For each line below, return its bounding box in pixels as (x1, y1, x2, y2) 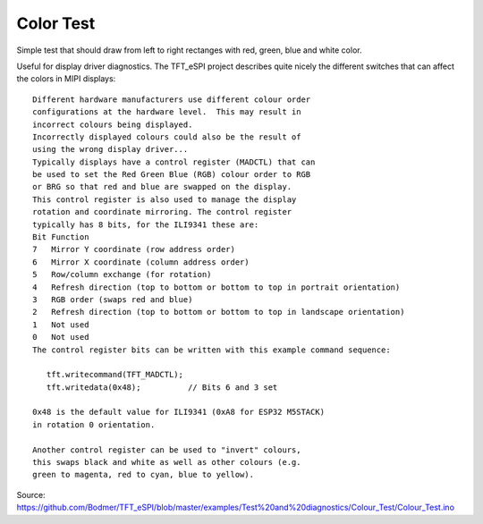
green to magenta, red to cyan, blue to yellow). (32, 469, 255, 480)
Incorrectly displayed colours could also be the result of (32, 131, 301, 142)
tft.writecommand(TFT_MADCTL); (46, 369, 183, 380)
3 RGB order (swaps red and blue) (32, 294, 193, 304)
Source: (16, 489, 46, 500)
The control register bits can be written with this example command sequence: (32, 344, 391, 355)
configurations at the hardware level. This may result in (32, 107, 301, 117)
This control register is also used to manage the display (32, 194, 297, 205)
